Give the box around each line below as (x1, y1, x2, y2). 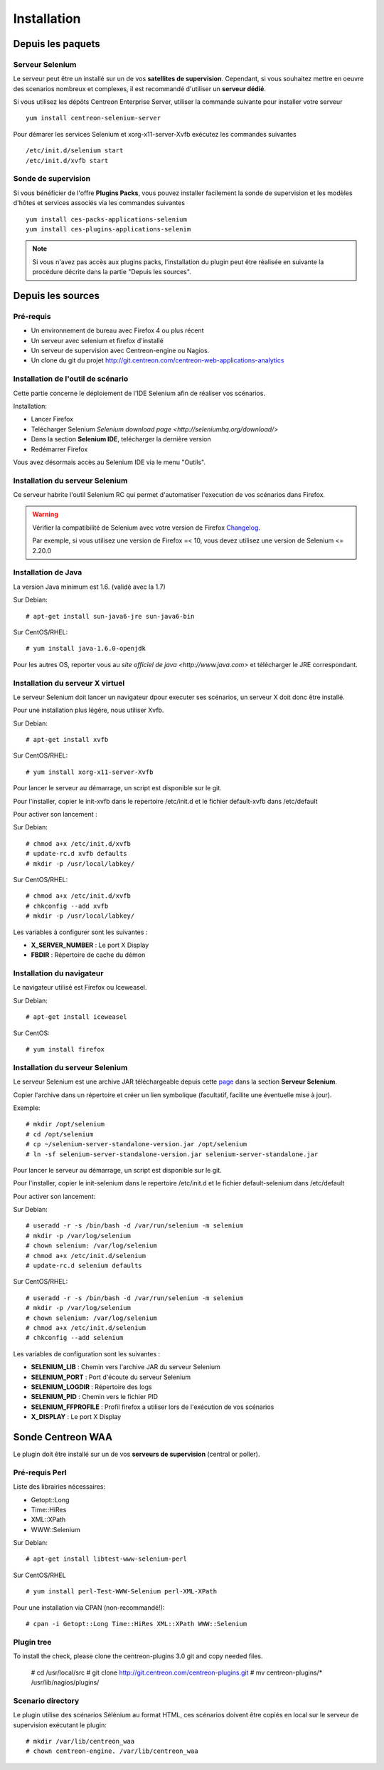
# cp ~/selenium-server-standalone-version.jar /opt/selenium (26, 1140, 247, 1148)
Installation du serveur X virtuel (13, 678, 125, 688)
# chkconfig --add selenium (26, 1334, 124, 1342)
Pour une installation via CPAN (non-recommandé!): (13, 1603, 165, 1612)
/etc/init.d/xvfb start (26, 157, 109, 164)
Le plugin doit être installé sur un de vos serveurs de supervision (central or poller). (13, 1450, 260, 1458)
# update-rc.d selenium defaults (26, 1262, 142, 1270)
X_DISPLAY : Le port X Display (31, 1413, 122, 1421)
